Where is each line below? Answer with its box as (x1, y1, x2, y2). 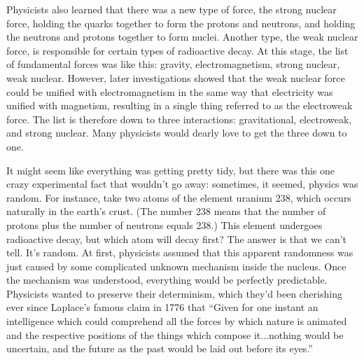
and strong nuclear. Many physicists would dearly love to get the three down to (6, 125, 347, 140)
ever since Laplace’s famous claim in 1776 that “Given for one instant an (6, 300, 318, 314)
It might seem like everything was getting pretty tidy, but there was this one (6, 162, 335, 177)
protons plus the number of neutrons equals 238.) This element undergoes (6, 217, 323, 232)
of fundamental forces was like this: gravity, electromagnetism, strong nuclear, (6, 57, 340, 71)
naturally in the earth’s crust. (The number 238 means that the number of (6, 204, 326, 219)
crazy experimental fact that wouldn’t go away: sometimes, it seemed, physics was (6, 176, 358, 191)
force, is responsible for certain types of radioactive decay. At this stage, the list (6, 43, 349, 57)
